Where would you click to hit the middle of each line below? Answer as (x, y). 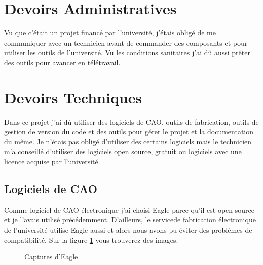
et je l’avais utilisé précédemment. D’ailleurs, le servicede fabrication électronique (130, 220)
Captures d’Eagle (51, 257)
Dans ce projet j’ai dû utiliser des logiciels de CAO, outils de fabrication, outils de (131, 121)
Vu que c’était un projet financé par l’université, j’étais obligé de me (110, 33)
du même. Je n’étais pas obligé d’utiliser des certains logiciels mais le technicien (128, 141)
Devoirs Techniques (73, 97)
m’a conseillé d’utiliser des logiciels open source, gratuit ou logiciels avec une (123, 151)
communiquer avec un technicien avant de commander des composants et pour (126, 42)
